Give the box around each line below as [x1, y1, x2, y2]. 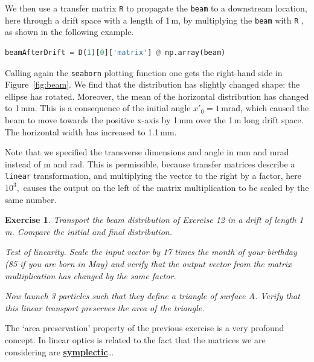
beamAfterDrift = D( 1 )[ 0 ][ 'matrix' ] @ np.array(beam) [5, 48, 226, 57]
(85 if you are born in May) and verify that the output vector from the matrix [5, 257, 292, 270]
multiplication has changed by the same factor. [5, 269, 176, 282]
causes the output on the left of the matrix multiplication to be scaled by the [23, 181, 309, 193]
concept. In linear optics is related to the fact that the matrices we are [5, 333, 266, 346]
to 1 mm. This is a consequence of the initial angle [5, 102, 191, 114]
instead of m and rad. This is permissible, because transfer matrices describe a [5, 157, 295, 170]
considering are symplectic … [5, 345, 114, 358]
